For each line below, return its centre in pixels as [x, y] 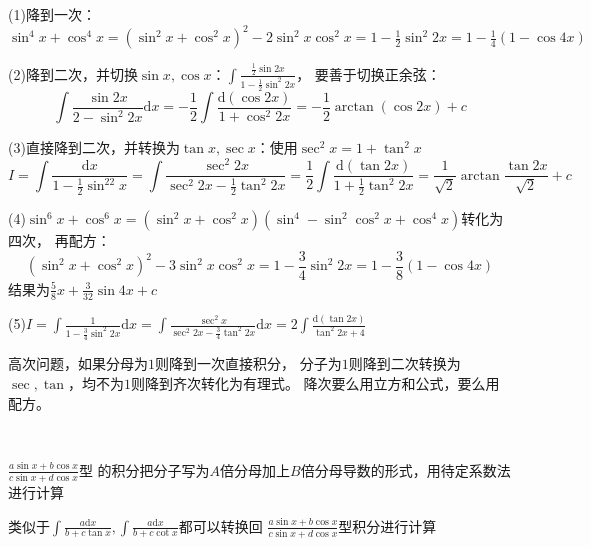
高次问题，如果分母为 [78, 363]
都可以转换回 [220, 525]
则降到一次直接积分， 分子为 [248, 363]
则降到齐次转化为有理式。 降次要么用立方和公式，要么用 [315, 382]
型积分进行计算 [387, 525]
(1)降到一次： [52, 14]
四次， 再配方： [59, 240]
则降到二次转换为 [404, 363]
